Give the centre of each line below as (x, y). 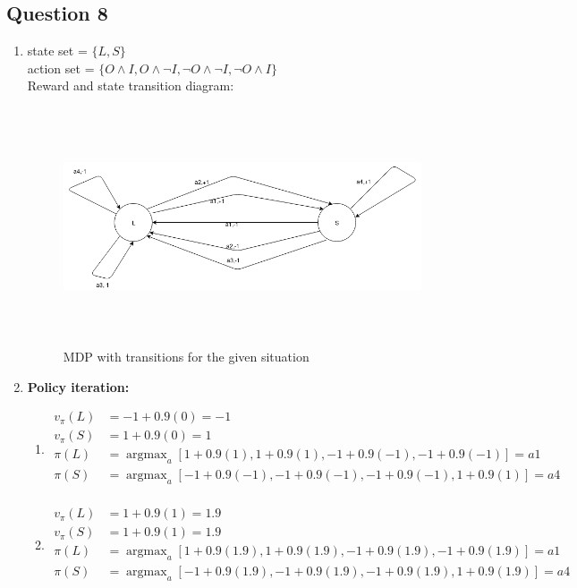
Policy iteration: (78, 386)
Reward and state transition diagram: (131, 85)
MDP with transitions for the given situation (186, 357)
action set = (61, 68)
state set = (57, 51)
